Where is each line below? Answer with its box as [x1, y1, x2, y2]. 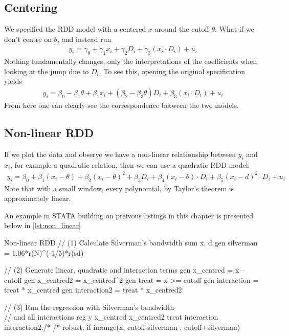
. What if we [214, 24, 254, 34]
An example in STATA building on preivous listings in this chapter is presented [4, 210, 254, 220]
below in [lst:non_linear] [4, 220, 81, 231]
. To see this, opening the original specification [99, 65, 246, 76]
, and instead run [57, 33, 112, 44]
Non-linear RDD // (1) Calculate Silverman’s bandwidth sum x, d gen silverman [4, 237, 258, 248]
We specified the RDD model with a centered [4, 24, 146, 34]
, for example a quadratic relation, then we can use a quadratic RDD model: [10, 159, 250, 170]
